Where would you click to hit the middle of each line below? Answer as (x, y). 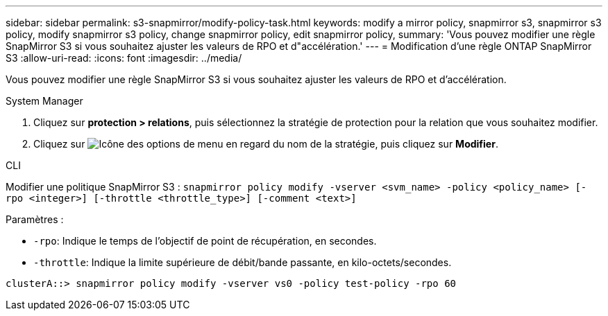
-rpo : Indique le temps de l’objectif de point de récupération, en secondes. (205, 241)
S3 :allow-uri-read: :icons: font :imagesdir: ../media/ (124, 58)
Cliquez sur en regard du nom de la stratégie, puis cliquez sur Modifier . (266, 144)
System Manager (44, 101)
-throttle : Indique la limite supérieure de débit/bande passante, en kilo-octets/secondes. (243, 262)
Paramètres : (35, 219)
